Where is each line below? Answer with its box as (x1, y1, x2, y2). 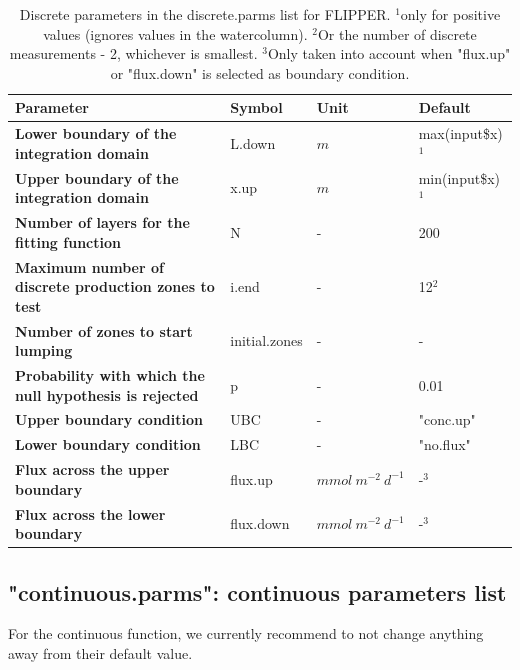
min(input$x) (418, 167, 500, 188)
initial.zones (230, 330, 303, 351)
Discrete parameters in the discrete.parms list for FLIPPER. (19, 4, 391, 24)
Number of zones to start (15, 320, 193, 341)
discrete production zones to (15, 276, 215, 297)
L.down (230, 133, 276, 154)
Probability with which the (15, 365, 205, 385)
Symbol (230, 97, 283, 118)
